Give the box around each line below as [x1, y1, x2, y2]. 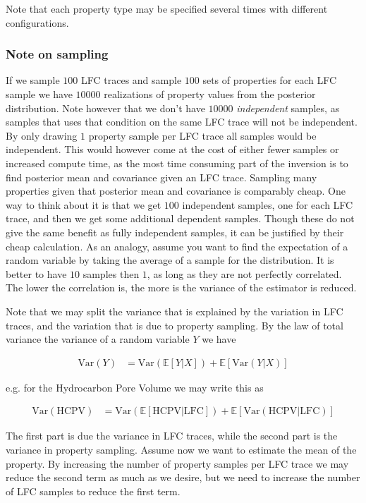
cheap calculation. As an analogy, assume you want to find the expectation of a [6, 238, 348, 253]
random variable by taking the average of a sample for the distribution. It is [6, 253, 334, 267]
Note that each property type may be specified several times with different [6, 1, 328, 16]
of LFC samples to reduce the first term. [6, 483, 181, 498]
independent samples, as [236, 100, 340, 115]
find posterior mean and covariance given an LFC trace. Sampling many [6, 169, 317, 184]
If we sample [6, 73, 60, 87]
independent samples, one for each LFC [182, 197, 353, 212]
